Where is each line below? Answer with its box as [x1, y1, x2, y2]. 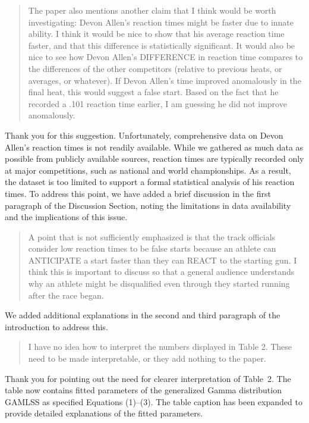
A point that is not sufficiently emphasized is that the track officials [28, 230, 276, 243]
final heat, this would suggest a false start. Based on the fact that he [28, 86, 279, 98]
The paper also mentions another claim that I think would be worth [28, 4, 276, 16]
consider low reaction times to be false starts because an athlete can [28, 242, 276, 255]
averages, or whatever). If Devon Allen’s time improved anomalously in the [28, 74, 301, 86]
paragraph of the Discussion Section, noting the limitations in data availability [5, 199, 291, 211]
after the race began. [28, 289, 104, 301]
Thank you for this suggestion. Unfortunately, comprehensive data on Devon [5, 129, 283, 141]
